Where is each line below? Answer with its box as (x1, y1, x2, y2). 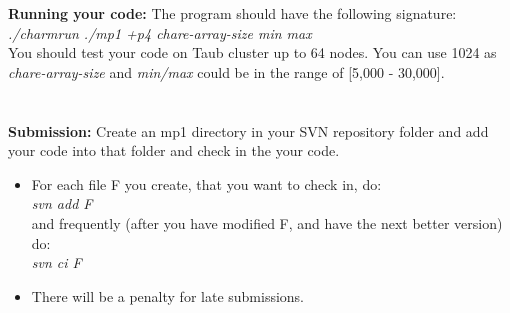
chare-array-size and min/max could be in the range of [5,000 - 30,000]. (8, 61, 445, 82)
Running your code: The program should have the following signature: (8, 3, 457, 23)
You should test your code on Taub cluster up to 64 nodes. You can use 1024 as (8, 42, 497, 63)
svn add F (31, 193, 93, 214)
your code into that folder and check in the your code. (8, 140, 340, 161)
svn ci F (31, 252, 82, 273)
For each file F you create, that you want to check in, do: (31, 173, 382, 194)
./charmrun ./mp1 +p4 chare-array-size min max (8, 22, 312, 43)
